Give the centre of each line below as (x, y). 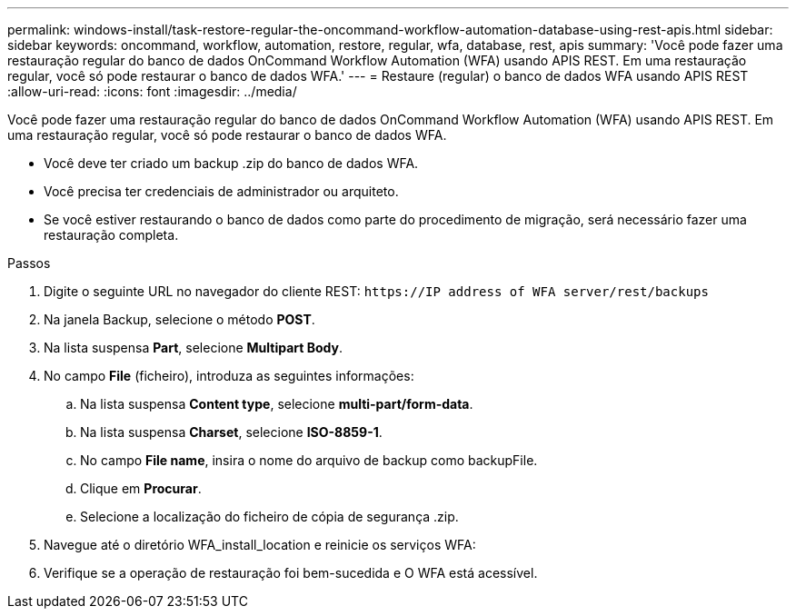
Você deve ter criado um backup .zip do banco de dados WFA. (231, 163)
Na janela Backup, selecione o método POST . (179, 319)
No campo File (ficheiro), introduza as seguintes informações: (229, 376)
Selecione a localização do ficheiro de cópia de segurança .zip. (269, 517)
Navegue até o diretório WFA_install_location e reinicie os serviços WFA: (260, 545)
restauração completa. (111, 235)
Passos (29, 263)
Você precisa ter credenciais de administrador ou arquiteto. (221, 191)
